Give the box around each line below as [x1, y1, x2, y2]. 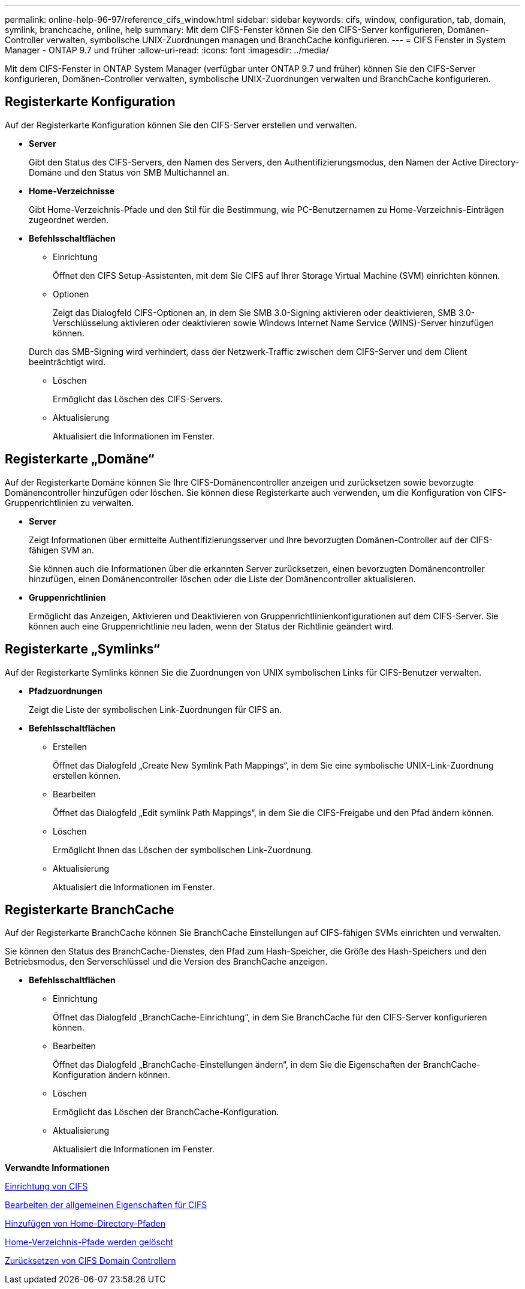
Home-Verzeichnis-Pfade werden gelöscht [5, 1237, 173, 1248]
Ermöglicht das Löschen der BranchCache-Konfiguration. [53, 1107, 279, 1118]
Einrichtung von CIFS [5, 1181, 88, 1192]
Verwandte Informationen [5, 1162, 110, 1173]
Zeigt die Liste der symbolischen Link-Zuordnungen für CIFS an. [29, 704, 282, 715]
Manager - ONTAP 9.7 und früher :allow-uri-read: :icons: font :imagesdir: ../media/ [5, 45, 329, 55]
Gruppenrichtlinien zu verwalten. [5, 497, 134, 508]
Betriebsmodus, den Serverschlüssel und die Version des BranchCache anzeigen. [5, 956, 328, 967]
